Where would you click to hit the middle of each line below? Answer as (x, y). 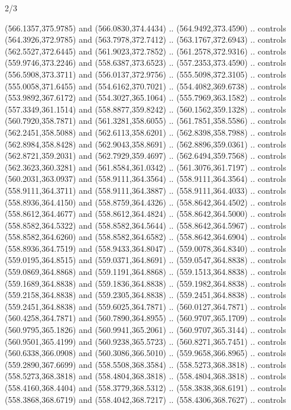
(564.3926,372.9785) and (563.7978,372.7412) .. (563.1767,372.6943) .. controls (145, 39)
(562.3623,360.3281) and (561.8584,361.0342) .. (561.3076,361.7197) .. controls (145, 167)
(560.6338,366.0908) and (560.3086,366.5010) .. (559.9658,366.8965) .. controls (145, 353)
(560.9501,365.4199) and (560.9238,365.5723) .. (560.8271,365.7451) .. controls (145, 341)
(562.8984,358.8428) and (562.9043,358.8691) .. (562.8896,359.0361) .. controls (145, 144)
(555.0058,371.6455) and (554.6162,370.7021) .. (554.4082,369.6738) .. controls (145, 86)
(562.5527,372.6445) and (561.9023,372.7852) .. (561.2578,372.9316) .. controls (145, 51)
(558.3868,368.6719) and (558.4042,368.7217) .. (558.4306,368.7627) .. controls (145, 399)
